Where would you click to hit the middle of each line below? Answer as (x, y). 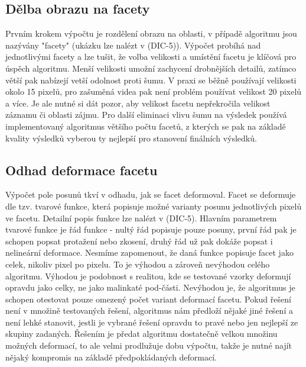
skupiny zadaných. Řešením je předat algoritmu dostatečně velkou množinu (141, 334)
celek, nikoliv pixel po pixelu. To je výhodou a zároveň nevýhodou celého (138, 264)
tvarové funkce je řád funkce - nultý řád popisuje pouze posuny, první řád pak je (151, 229)
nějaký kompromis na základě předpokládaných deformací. (111, 357)
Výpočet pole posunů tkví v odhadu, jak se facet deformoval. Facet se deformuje (151, 194)
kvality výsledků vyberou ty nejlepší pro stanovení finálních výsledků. (131, 138)
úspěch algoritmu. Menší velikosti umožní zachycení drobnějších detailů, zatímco (151, 68)
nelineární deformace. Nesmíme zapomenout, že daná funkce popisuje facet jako (149, 252)
